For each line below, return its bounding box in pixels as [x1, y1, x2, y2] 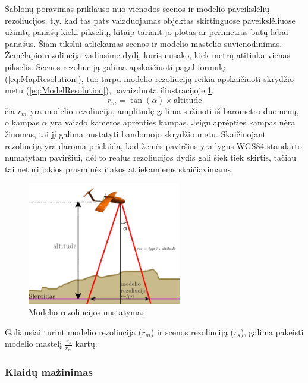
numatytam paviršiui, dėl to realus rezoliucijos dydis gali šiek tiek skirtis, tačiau [5, 151, 296, 164]
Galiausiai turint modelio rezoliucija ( [5, 325, 142, 338]
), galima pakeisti [240, 325, 304, 338]
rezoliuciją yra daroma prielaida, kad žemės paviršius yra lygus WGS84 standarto [5, 139, 302, 152]
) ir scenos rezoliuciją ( [150, 325, 234, 338]
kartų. [75, 337, 98, 350]
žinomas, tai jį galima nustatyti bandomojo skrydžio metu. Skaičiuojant [5, 127, 266, 140]
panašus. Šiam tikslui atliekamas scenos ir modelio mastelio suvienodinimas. [5, 37, 282, 49]
